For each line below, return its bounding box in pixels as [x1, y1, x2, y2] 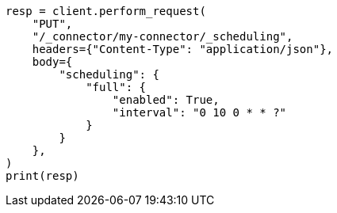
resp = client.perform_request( [6, 5, 206, 17]
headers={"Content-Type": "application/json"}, [32, 43, 334, 55]
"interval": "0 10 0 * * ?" [112, 106, 287, 119]
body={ [32, 55, 73, 68]
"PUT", [32, 17, 73, 30]
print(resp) [6, 169, 79, 182]
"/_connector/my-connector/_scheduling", [32, 30, 293, 43]
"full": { [86, 81, 147, 93]
